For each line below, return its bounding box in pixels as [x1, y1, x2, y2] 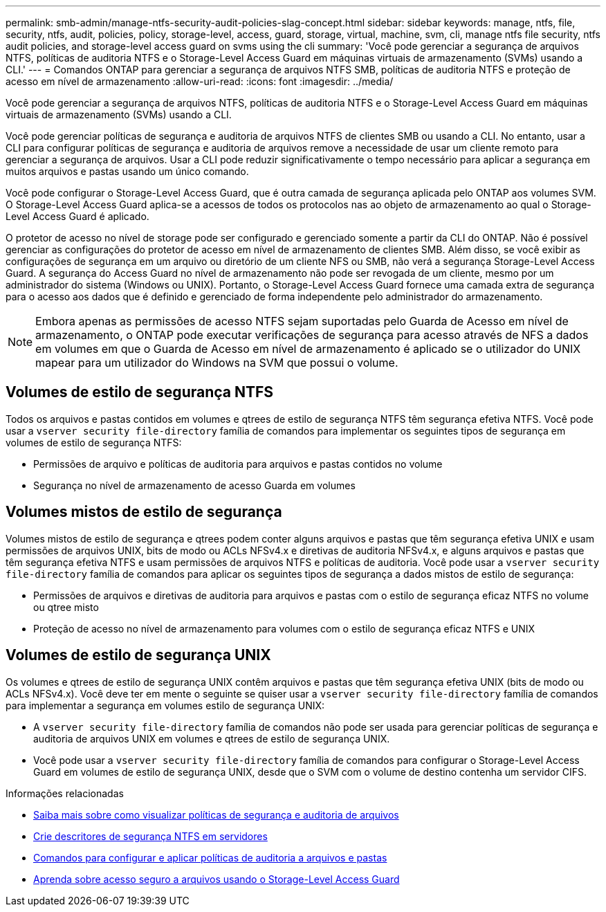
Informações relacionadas [6, 787, 124, 799]
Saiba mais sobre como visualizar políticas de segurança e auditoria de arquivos [33, 808, 399, 821]
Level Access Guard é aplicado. [6, 210, 149, 222]
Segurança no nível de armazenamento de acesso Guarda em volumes [33, 479, 356, 491]
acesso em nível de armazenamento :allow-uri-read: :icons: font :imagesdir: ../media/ [6, 75, 394, 87]
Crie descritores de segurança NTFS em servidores [33, 830, 268, 842]
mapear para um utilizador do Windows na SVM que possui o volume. [35, 356, 398, 370]
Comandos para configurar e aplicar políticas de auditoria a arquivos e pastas [33, 851, 387, 864]
